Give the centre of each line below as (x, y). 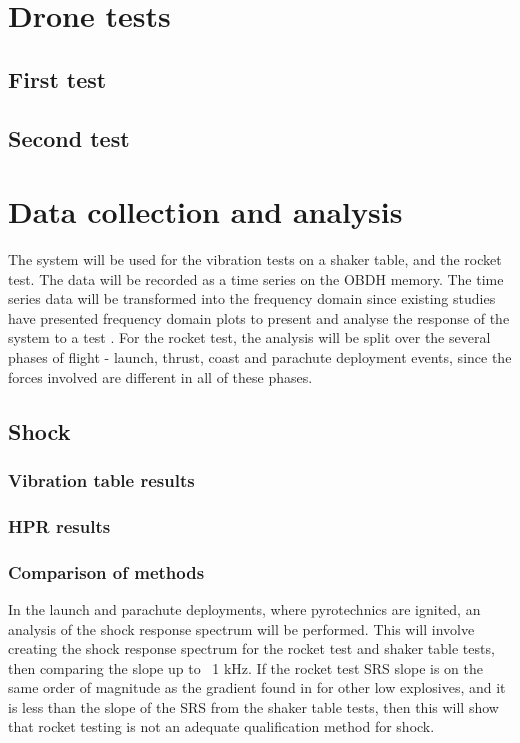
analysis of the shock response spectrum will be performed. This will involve (241, 628)
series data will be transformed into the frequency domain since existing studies (252, 298)
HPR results (59, 525)
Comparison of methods (106, 571)
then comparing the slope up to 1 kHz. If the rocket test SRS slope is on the (245, 667)
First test (57, 78)
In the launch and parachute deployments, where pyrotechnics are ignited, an (244, 608)
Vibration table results (101, 479)
